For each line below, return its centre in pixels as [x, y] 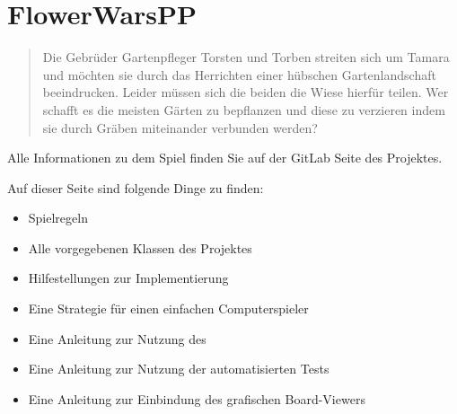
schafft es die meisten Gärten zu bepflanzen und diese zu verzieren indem [244, 109]
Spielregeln [58, 218]
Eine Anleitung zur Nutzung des [117, 338]
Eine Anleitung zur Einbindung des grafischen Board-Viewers [197, 398]
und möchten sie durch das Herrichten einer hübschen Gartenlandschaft [239, 74]
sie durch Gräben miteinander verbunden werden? [180, 127]
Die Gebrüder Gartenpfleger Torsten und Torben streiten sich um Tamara [246, 57]
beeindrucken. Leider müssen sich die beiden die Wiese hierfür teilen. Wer [246, 92]
